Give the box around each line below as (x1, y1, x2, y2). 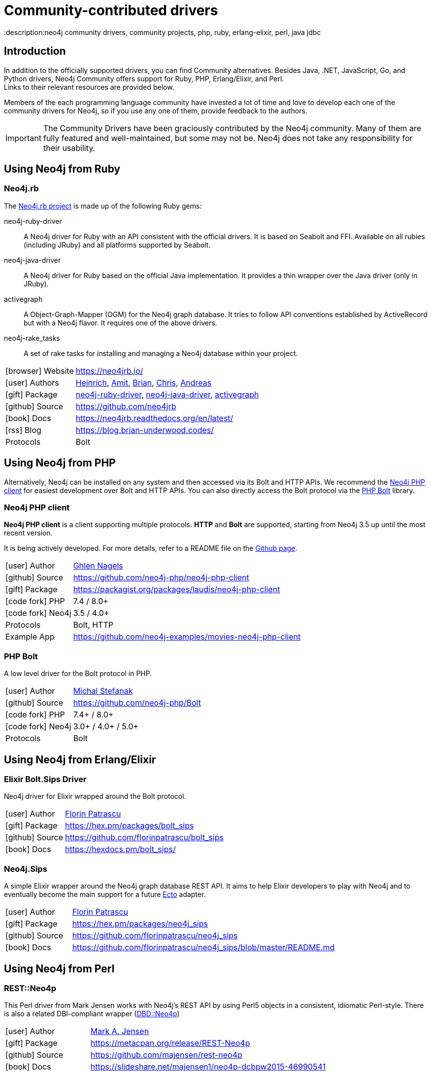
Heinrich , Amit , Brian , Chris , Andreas (75, 377, 212, 388)
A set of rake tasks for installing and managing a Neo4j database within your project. (24, 349, 298, 358)
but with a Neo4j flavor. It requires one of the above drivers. (24, 318, 217, 327)
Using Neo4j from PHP (4, 457, 116, 469)
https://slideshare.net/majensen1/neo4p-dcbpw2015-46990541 (90, 1062, 326, 1072)
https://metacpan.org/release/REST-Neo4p (90, 1038, 250, 1048)
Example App (5, 632, 55, 642)
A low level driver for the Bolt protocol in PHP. (4, 669, 152, 678)
